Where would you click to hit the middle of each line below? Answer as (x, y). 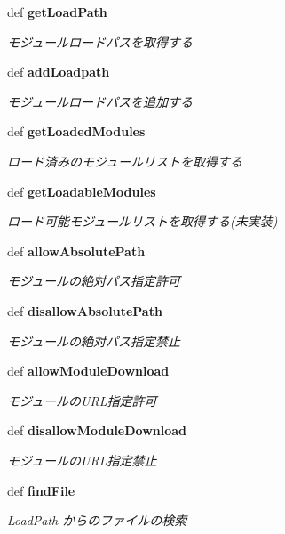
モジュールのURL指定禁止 (82, 460)
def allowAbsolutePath (76, 251)
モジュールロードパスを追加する (100, 101)
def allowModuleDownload (88, 371)
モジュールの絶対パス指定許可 (94, 281)
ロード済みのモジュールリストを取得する (125, 161)
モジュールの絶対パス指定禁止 (94, 340)
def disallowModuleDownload (97, 430)
